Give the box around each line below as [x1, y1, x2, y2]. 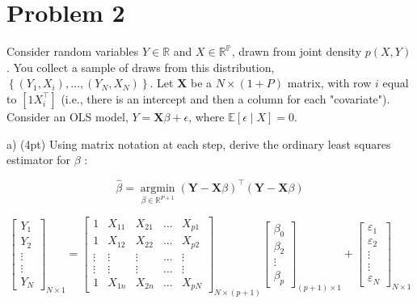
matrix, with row [287, 74, 372, 91]
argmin [140, 182, 175, 194]
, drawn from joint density [231, 43, 362, 60]
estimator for [6, 151, 71, 168]
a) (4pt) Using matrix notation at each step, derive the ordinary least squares [6, 135, 391, 152]
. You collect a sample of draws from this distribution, [6, 58, 275, 75]
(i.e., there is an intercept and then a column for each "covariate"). [61, 90, 390, 107]
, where [188, 108, 225, 125]
